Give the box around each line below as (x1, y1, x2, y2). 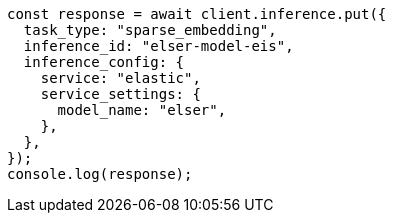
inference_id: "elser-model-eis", (23, 38, 294, 54)
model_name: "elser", (57, 102, 227, 118)
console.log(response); (7, 166, 193, 182)
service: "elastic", (40, 70, 201, 86)
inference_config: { (23, 54, 185, 70)
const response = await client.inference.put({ (7, 6, 387, 22)
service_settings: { (40, 86, 201, 102)
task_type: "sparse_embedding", (23, 22, 277, 38)
